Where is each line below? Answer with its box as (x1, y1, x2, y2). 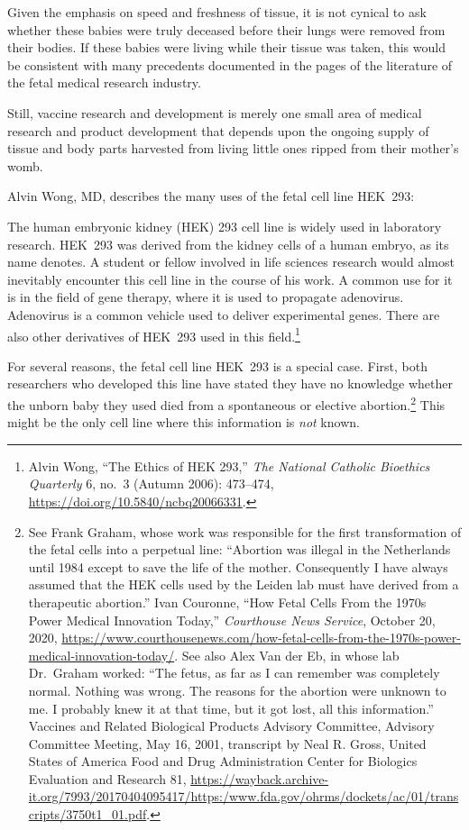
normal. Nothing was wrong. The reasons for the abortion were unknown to (28, 680, 446, 699)
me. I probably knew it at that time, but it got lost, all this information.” (28, 698, 434, 717)
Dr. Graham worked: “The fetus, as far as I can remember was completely (28, 663, 440, 682)
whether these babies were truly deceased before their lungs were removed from (7, 20, 446, 39)
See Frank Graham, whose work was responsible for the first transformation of (28, 522, 462, 541)
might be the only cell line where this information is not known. (7, 413, 360, 432)
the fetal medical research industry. (7, 73, 201, 92)
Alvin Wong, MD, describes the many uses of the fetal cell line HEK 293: (7, 187, 415, 205)
